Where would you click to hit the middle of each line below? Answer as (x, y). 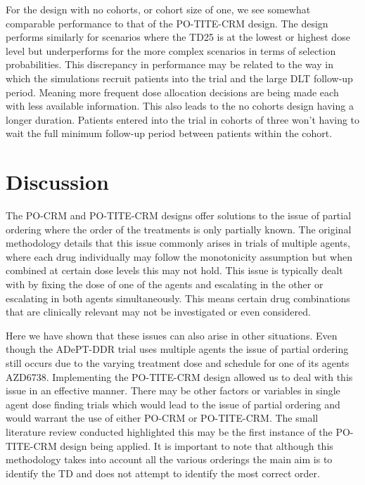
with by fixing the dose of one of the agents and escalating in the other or (165, 284)
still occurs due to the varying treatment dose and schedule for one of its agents (178, 363)
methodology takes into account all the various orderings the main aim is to (169, 459)
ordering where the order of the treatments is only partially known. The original (179, 229)
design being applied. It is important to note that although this (197, 445)
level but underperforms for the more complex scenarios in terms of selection (171, 50)
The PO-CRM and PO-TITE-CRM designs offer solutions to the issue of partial (179, 215)
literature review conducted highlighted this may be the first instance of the (169, 431)
